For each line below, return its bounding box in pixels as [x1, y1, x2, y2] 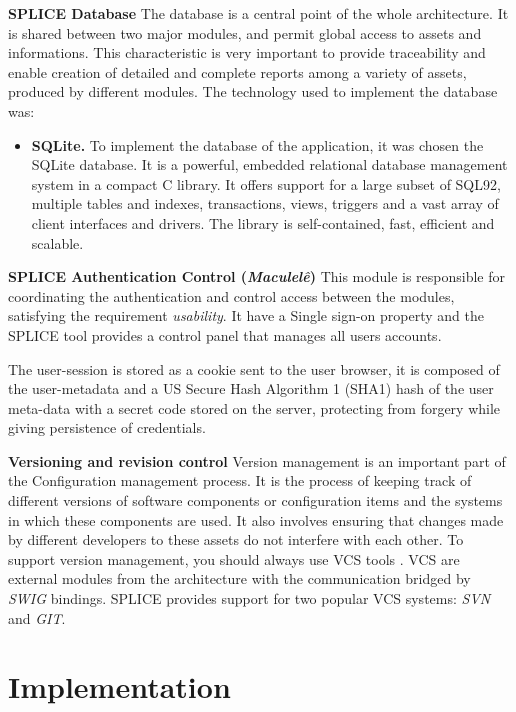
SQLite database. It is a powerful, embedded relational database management [31, 154, 508, 175]
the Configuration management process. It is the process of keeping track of [8, 470, 472, 491]
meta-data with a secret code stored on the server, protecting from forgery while [8, 397, 501, 418]
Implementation [8, 666, 231, 707]
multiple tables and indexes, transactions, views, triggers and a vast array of [31, 193, 499, 214]
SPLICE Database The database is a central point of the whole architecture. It [8, 3, 509, 23]
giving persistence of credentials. [8, 417, 206, 438]
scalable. [31, 232, 84, 253]
